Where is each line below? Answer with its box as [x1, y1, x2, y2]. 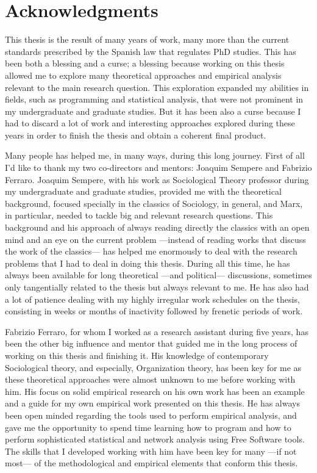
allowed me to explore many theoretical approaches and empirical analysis [5, 68, 282, 81]
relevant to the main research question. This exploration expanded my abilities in [5, 81, 309, 93]
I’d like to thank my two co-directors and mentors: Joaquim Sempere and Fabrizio [5, 161, 312, 174]
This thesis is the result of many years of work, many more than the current [5, 33, 290, 46]
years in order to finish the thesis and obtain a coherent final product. [5, 128, 266, 141]
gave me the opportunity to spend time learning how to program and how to [5, 421, 291, 433]
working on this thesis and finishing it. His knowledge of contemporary [5, 348, 269, 361]
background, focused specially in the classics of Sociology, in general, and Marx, [5, 197, 303, 209]
